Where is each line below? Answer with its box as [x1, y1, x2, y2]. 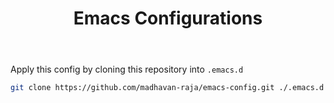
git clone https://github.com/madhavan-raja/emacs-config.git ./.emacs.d [10, 83, 325, 93]
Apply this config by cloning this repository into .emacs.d [10, 63, 244, 76]
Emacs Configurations [73, 7, 263, 30]
